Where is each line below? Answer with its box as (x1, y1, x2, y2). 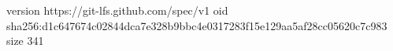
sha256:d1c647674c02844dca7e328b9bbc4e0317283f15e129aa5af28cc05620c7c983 (6, 17, 387, 33)
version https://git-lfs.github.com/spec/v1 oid (6, 2, 228, 18)
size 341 (6, 32, 44, 49)
